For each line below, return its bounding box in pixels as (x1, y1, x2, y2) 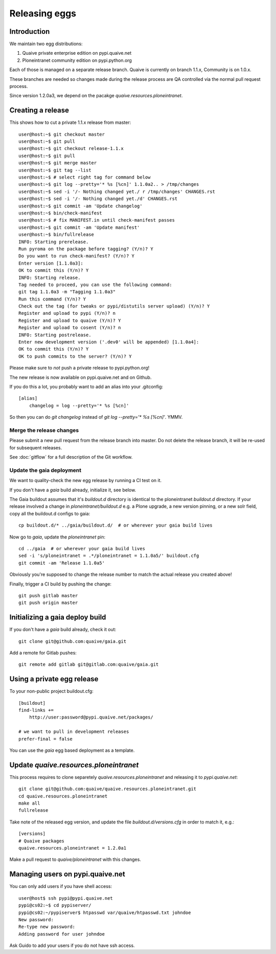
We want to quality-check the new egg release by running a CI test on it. (9, 478, 162, 484)
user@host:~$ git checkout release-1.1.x (18, 146, 124, 151)
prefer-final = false (18, 736, 73, 742)
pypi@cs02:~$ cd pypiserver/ (18, 902, 91, 908)
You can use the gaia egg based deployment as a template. (9, 747, 135, 753)
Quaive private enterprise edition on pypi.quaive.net (22, 50, 132, 56)
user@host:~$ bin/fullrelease (18, 232, 95, 237)
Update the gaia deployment (9, 466, 82, 473)
